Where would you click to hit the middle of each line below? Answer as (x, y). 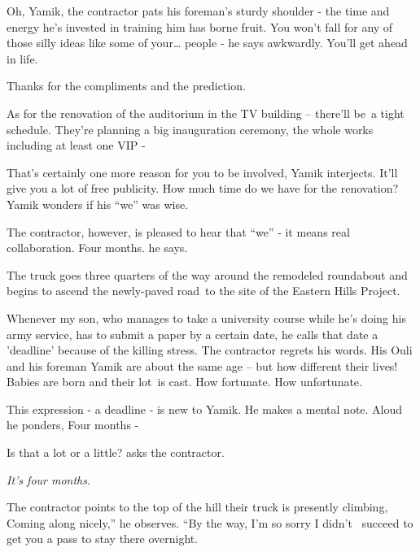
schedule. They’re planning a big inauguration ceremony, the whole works (190, 129)
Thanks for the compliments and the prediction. (126, 86)
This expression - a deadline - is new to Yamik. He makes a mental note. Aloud (205, 409)
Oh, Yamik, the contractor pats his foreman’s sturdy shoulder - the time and (198, 11)
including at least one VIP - (76, 145)
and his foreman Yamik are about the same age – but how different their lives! (202, 365)
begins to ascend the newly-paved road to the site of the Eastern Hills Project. (203, 291)
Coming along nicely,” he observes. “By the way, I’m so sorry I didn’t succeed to (210, 522)
